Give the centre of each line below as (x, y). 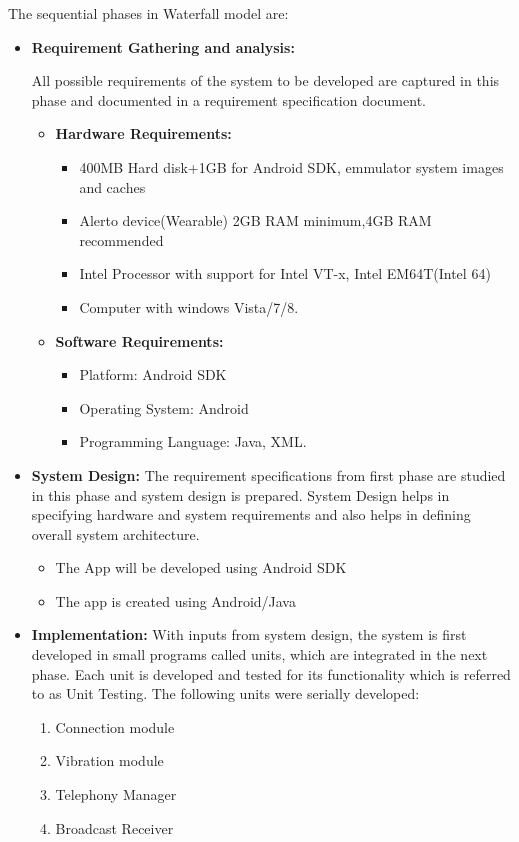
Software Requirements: (139, 340)
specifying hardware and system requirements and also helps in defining (251, 514)
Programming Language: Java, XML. (193, 441)
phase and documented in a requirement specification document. (228, 99)
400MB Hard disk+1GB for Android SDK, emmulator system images (291, 166)
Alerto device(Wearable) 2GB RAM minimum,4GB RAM (255, 220)
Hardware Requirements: (143, 133)
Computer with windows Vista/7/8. (189, 306)
